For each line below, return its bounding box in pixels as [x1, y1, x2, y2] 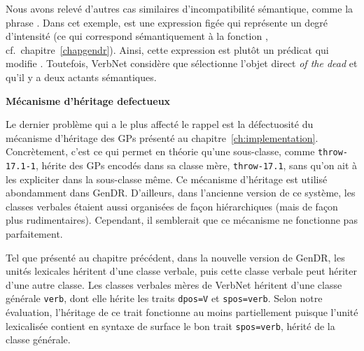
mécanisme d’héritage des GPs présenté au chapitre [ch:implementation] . [6, 130, 318, 145]
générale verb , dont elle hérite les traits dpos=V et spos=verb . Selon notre [6, 291, 323, 306]
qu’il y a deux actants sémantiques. [6, 69, 157, 84]
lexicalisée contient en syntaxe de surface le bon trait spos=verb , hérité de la [6, 318, 335, 333]
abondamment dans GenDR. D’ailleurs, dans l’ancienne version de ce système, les [6, 185, 356, 200]
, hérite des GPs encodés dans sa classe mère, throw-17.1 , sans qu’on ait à [35, 158, 358, 172]
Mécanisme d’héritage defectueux [6, 93, 171, 108]
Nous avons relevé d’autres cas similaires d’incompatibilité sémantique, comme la [6, 1, 353, 15]
